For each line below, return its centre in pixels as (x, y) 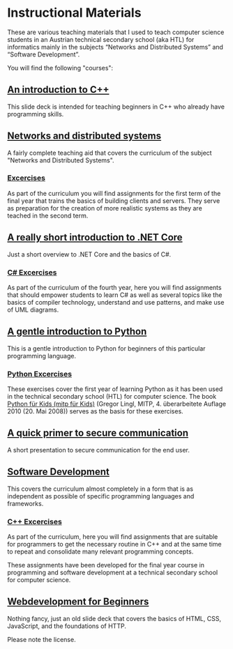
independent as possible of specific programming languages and (101, 496)
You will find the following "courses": (60, 68)
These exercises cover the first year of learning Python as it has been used (115, 389)
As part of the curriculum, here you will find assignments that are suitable (113, 537)
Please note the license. (42, 639)
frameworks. (25, 503)
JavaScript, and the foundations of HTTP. (67, 626)
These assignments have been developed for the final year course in (106, 565)
